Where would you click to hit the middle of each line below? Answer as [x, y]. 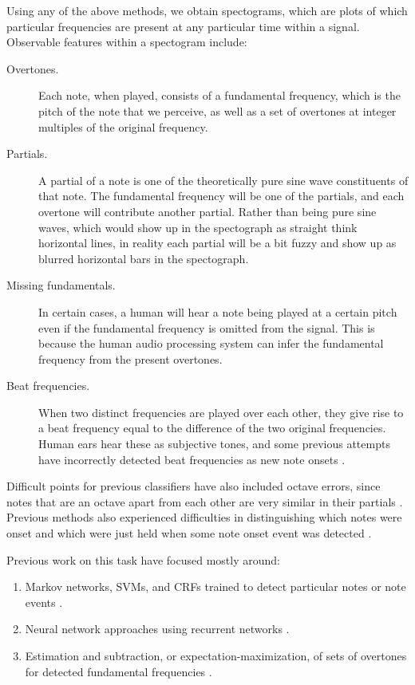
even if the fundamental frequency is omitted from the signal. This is [207, 327]
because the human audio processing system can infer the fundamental [211, 343]
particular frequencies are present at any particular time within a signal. [183, 26]
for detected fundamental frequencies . [119, 671]
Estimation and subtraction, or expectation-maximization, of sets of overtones [216, 655]
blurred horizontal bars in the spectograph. [144, 258]
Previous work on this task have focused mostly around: [143, 559]
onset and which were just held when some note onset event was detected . [189, 533]
